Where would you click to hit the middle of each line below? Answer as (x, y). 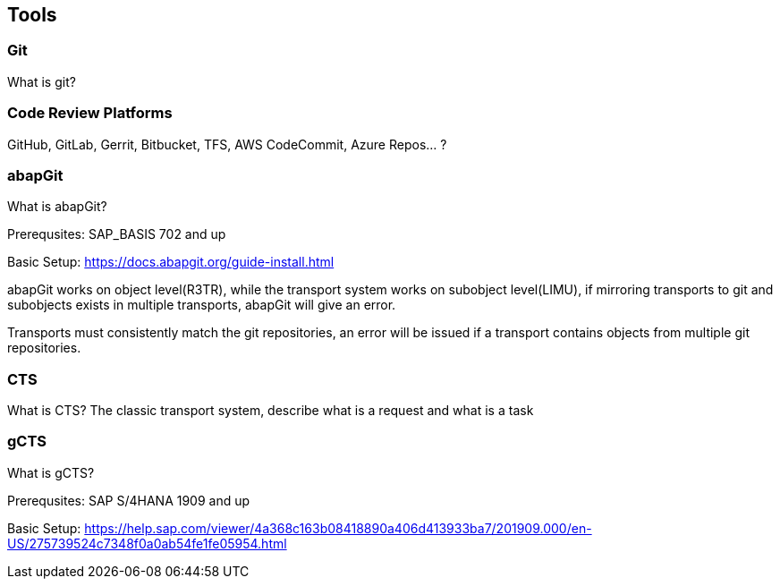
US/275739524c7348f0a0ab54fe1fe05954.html (147, 543)
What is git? (42, 81)
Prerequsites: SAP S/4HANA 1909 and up (129, 500)
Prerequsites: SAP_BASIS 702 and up (117, 234)
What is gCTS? (51, 472)
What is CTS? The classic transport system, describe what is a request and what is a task (271, 411)
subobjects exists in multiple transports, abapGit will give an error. (202, 305)
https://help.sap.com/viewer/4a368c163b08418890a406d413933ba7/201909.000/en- (338, 528)
